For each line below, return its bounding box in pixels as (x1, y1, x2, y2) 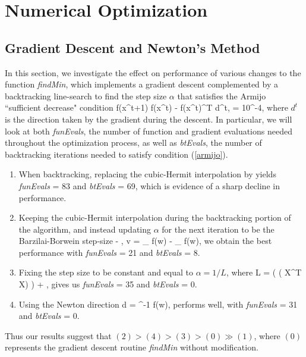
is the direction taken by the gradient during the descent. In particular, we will (5, 112, 292, 125)
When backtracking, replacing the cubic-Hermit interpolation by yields (18, 168, 276, 180)
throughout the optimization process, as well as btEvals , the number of (5, 136, 262, 149)
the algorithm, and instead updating (18, 223, 152, 235)
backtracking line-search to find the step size (5, 89, 167, 102)
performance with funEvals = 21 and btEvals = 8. (18, 246, 200, 258)
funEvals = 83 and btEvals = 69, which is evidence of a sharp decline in (18, 179, 280, 192)
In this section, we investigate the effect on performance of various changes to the (5, 66, 301, 79)
